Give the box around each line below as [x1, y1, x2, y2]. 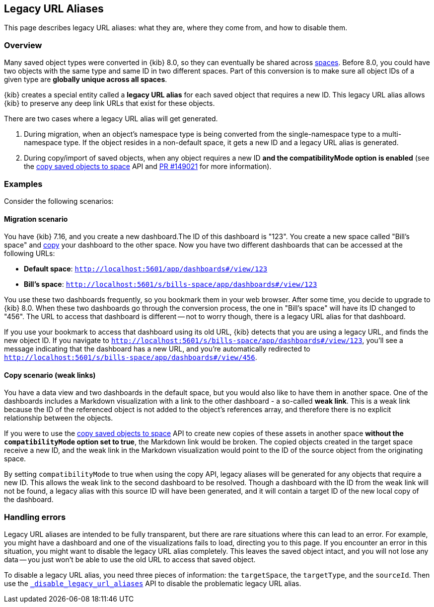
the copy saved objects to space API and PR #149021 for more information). [24, 162, 272, 171]
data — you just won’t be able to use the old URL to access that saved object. [4, 555, 256, 564]
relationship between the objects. [4, 414, 113, 423]
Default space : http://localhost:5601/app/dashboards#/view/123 [24, 264, 268, 273]
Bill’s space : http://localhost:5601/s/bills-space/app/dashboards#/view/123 [24, 280, 317, 289]
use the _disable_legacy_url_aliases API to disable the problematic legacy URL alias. [4, 579, 301, 588]
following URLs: [4, 249, 55, 258]
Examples [4, 178, 43, 189]
